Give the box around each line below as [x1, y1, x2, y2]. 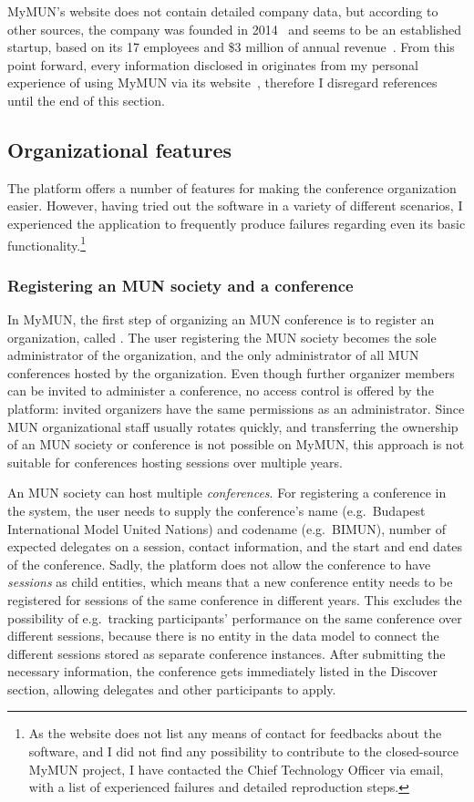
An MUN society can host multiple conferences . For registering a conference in [7, 483, 447, 502]
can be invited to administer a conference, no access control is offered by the [7, 381, 434, 400]
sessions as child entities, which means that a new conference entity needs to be [7, 572, 453, 591]
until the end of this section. [7, 90, 165, 109]
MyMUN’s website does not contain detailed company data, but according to [7, 2, 438, 20]
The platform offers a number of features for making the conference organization [7, 178, 457, 197]
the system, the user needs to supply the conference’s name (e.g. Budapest [7, 500, 426, 519]
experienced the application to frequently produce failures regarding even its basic [7, 213, 466, 232]
